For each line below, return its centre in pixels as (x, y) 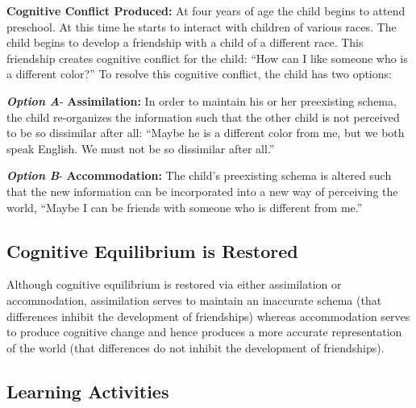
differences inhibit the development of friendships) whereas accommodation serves (208, 316)
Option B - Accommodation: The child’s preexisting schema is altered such (199, 175)
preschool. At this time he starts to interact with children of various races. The (202, 26)
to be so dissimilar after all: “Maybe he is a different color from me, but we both (206, 133)
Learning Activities (88, 391)
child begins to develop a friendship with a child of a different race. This (185, 42)
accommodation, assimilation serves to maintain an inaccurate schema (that (194, 300)
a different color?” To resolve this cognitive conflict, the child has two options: (199, 74)
